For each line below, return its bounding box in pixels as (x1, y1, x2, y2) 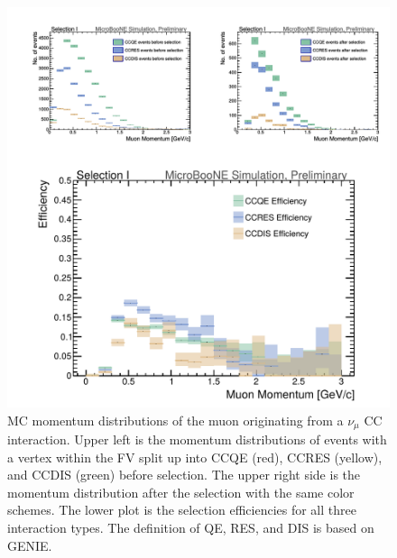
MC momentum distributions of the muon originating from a (7, 410, 344, 429)
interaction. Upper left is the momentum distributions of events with (7, 429, 387, 448)
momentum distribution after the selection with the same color (7, 482, 355, 501)
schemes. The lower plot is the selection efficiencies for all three (7, 500, 356, 519)
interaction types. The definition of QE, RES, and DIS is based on (7, 517, 374, 536)
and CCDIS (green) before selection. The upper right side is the (7, 465, 361, 484)
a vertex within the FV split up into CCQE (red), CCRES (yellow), (7, 447, 383, 466)
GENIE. (7, 535, 52, 554)
